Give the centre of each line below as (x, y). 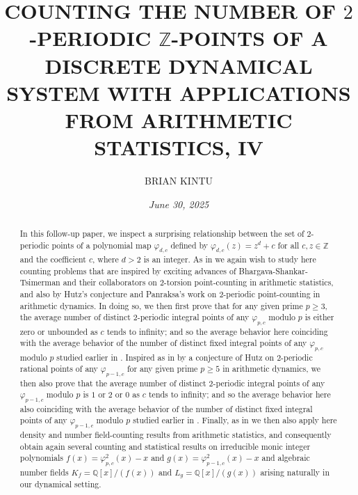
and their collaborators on (110, 282)
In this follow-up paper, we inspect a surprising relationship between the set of (162, 234)
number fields (44, 472)
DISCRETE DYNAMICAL (179, 65)
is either (319, 317)
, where (106, 259)
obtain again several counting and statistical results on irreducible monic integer (165, 446)
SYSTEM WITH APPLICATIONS (179, 92)
